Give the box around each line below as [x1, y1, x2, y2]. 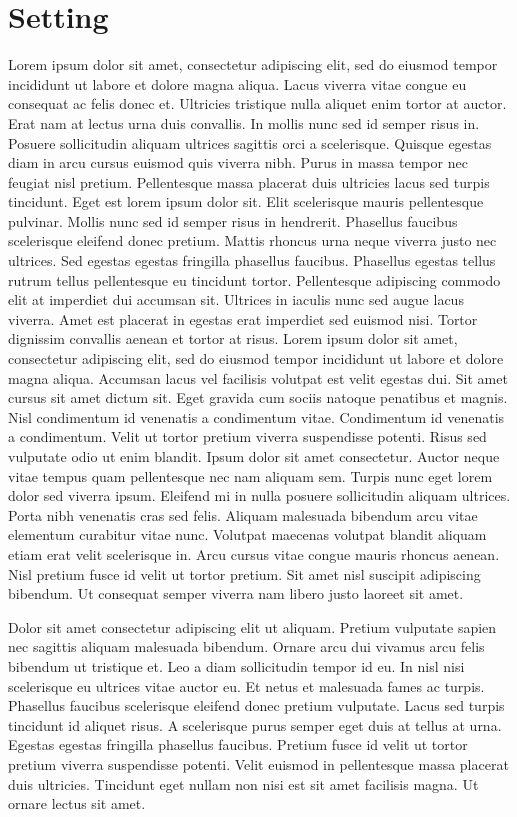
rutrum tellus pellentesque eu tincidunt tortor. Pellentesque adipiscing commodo [8, 269, 501, 290]
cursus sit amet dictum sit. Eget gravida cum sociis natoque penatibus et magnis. [8, 387, 508, 408]
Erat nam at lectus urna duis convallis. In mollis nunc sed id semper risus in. [8, 112, 480, 133]
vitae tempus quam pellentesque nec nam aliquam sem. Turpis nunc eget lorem [8, 465, 493, 486]
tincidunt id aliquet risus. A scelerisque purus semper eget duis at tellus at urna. [8, 714, 502, 735]
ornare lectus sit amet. [8, 793, 146, 814]
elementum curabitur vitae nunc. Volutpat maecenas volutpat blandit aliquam [8, 524, 487, 545]
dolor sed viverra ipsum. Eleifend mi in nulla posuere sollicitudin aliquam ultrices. [8, 485, 511, 506]
